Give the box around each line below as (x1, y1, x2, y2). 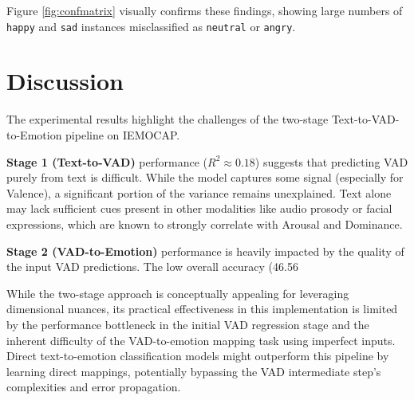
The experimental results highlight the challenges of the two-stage (6, 111, 329, 127)
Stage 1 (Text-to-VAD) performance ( (6, 153, 207, 170)
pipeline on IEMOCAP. (65, 126, 180, 143)
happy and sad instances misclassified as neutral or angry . (6, 18, 296, 34)
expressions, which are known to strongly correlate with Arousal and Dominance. (6, 215, 403, 232)
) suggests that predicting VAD (254, 153, 408, 170)
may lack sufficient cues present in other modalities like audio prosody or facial (6, 200, 392, 217)
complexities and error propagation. (6, 378, 181, 395)
